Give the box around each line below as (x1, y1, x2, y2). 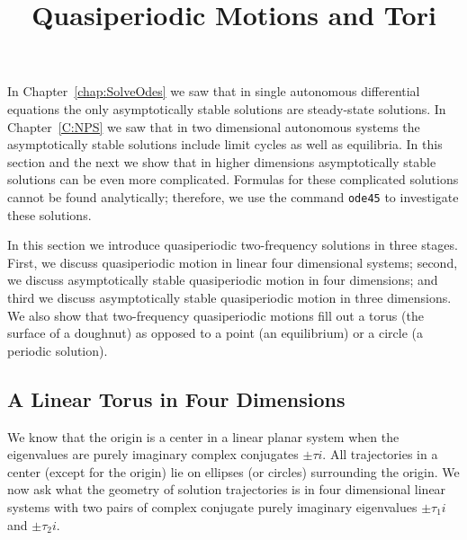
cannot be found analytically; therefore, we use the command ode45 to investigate (7, 187, 459, 206)
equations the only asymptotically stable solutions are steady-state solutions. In (7, 99, 446, 118)
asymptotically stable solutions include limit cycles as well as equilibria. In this (7, 135, 443, 154)
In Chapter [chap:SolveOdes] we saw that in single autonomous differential (7, 82, 420, 101)
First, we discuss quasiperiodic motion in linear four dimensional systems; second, (7, 252, 458, 271)
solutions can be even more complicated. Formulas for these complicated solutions (7, 170, 459, 189)
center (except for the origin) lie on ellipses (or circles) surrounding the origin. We (7, 462, 460, 481)
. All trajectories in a (322, 445, 438, 464)
